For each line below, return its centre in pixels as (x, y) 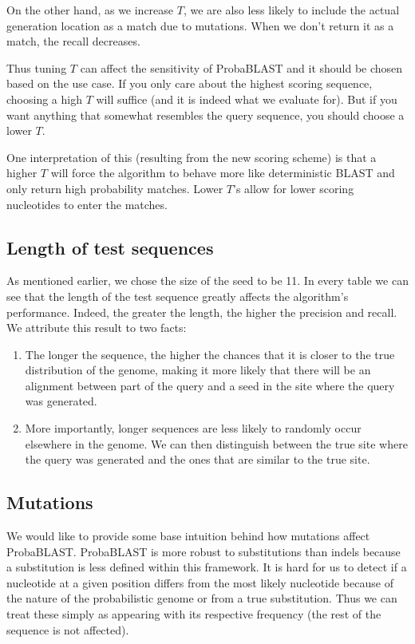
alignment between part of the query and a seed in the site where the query (210, 385)
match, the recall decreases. (73, 41)
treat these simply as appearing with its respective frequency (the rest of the (194, 614)
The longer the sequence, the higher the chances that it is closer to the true (210, 354)
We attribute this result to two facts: (97, 328)
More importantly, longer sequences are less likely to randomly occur (193, 428)
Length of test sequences (110, 247)
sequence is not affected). (68, 629)
